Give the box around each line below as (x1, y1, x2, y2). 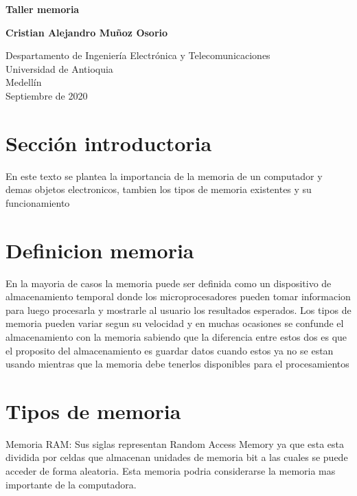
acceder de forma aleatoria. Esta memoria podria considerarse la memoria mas (5, 464, 336, 478)
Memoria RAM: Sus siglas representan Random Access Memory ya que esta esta (5, 436, 345, 451)
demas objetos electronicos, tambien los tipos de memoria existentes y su (5, 182, 312, 196)
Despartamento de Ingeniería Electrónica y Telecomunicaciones (5, 48, 270, 63)
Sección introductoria (5, 128, 212, 157)
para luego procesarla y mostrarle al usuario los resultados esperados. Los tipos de (5, 302, 352, 317)
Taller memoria (5, 2, 80, 16)
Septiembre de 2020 (5, 88, 88, 102)
